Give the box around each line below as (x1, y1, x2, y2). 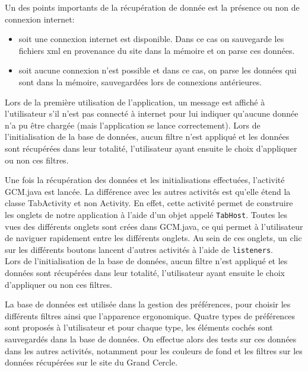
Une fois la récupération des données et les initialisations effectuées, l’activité (5, 174, 285, 186)
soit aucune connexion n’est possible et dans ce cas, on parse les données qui (18, 64, 297, 76)
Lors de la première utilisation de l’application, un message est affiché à (5, 95, 265, 108)
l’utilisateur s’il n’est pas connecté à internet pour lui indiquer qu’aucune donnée (5, 107, 299, 120)
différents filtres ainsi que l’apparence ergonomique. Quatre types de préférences (5, 309, 296, 322)
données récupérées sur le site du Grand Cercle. (5, 356, 178, 368)
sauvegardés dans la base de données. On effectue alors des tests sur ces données (5, 332, 297, 345)
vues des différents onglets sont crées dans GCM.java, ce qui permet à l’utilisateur (5, 220, 303, 232)
